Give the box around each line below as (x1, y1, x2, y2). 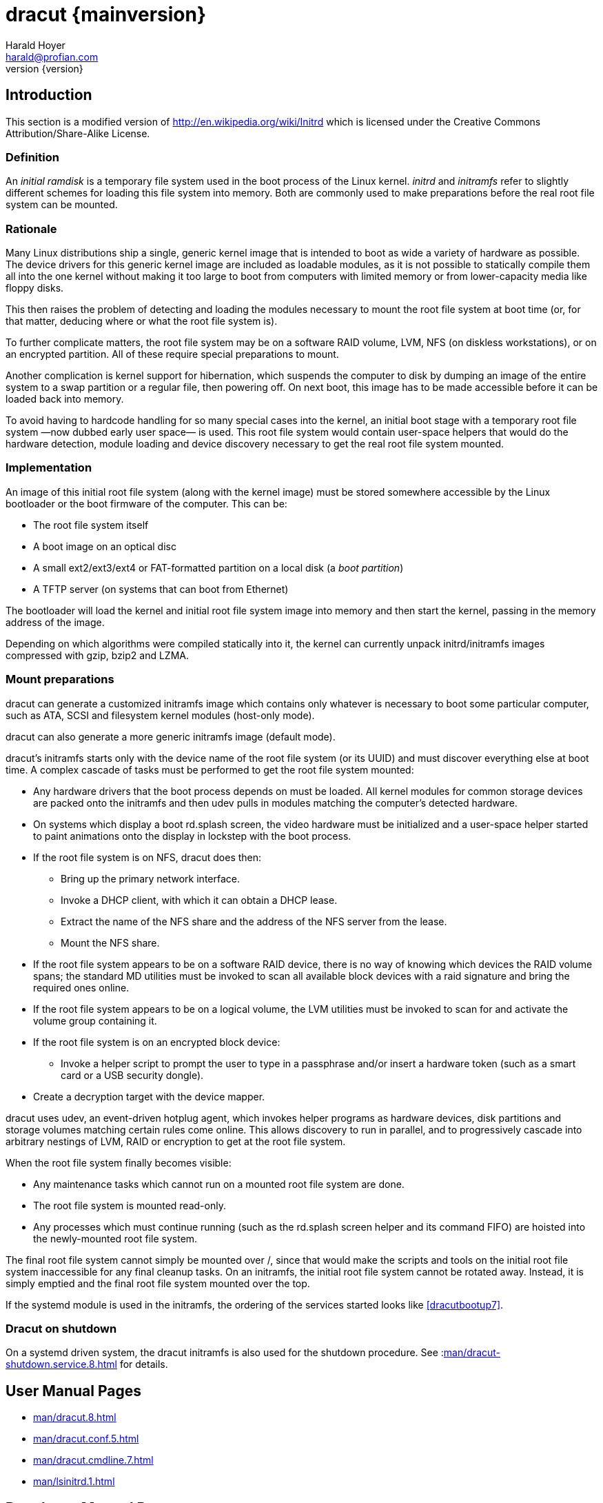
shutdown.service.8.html (6, 1358, 117, 1371)
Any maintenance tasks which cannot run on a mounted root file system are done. (33, 1178, 405, 1190)
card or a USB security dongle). (61, 1069, 204, 1081)
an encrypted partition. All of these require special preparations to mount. (6, 348, 339, 361)
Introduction (6, 86, 92, 104)
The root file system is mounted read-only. (33, 1199, 226, 1211)
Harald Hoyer (6, 39, 65, 51)
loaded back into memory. (6, 393, 124, 405)
